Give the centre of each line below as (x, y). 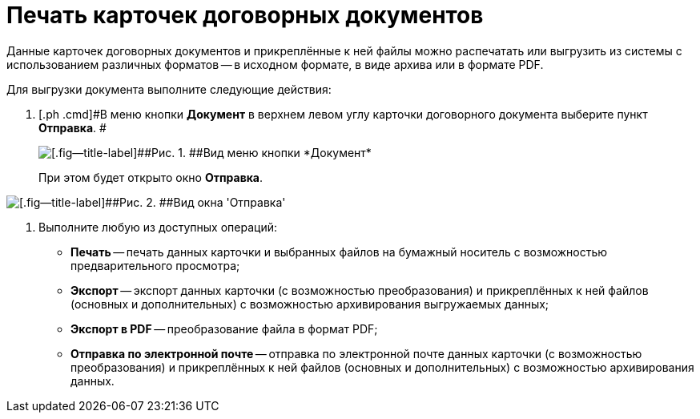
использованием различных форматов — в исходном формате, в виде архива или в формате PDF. (275, 64)
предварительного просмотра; (155, 265)
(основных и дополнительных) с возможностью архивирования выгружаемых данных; (310, 304)
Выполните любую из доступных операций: (158, 227)
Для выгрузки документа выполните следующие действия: (169, 89)
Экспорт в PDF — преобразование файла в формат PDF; (224, 328)
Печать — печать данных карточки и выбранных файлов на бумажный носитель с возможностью (339, 252)
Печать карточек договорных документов (245, 15)
